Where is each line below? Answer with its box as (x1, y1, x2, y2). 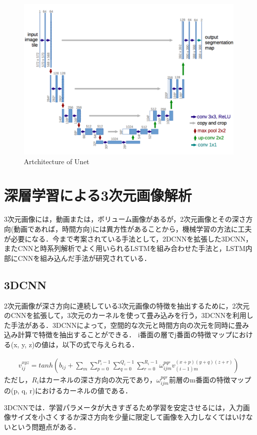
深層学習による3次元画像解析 (4, 185, 192, 205)
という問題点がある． (10, 421, 80, 432)
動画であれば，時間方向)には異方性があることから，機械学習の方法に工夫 (13, 223, 252, 234)
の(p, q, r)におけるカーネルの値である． (4, 385, 132, 395)
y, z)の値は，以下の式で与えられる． (21, 339, 139, 349)
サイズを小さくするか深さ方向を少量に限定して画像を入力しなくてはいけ (10, 412, 246, 422)
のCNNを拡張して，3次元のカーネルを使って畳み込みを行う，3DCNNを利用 (4, 310, 247, 320)
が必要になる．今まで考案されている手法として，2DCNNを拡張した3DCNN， (4, 233, 253, 244)
